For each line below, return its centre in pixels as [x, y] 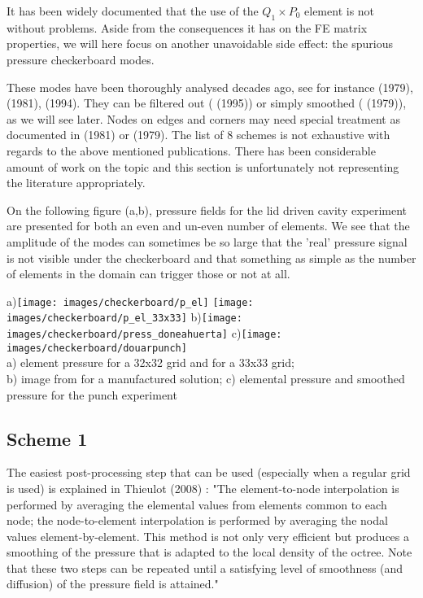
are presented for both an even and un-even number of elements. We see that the [208, 226]
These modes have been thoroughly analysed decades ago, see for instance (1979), [210, 87]
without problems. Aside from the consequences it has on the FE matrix [187, 27]
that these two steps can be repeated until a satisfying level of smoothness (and [205, 567]
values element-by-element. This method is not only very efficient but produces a [208, 536]
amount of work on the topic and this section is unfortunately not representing [203, 166]
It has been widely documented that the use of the [133, 11]
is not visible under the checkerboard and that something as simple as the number [211, 258]
